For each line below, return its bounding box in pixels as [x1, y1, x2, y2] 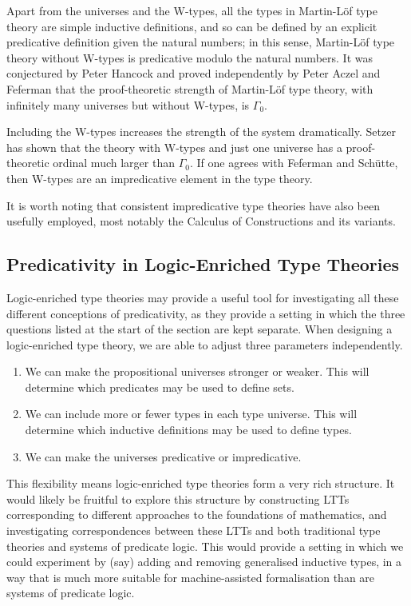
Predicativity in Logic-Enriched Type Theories [6, 252, 400, 277]
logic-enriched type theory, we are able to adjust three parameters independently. [6, 336, 403, 353]
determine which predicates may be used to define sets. [25, 378, 294, 395]
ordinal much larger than [53, 154, 175, 171]
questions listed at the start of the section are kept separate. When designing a [6, 321, 393, 337]
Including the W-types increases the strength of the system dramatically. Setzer [6, 123, 396, 140]
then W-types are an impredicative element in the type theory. [6, 169, 313, 186]
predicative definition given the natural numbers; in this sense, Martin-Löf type [6, 34, 395, 50]
